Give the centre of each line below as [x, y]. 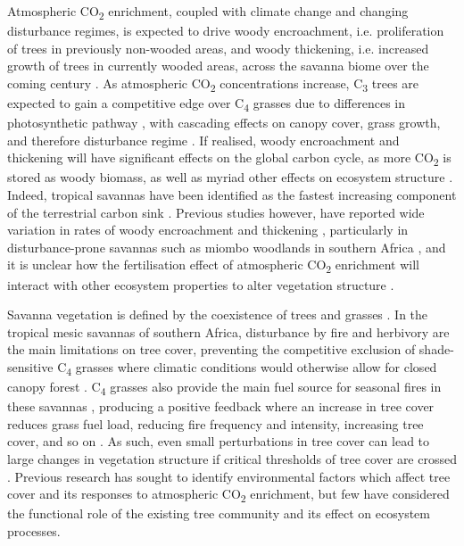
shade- [436, 349]
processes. [34, 530]
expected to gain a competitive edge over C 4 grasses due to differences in [207, 104]
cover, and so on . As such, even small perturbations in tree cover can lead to [219, 441]
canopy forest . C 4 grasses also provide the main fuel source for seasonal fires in [224, 388]
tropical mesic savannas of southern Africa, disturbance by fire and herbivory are [228, 331]
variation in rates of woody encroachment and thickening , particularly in [208, 230]
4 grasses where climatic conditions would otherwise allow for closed [252, 368]
